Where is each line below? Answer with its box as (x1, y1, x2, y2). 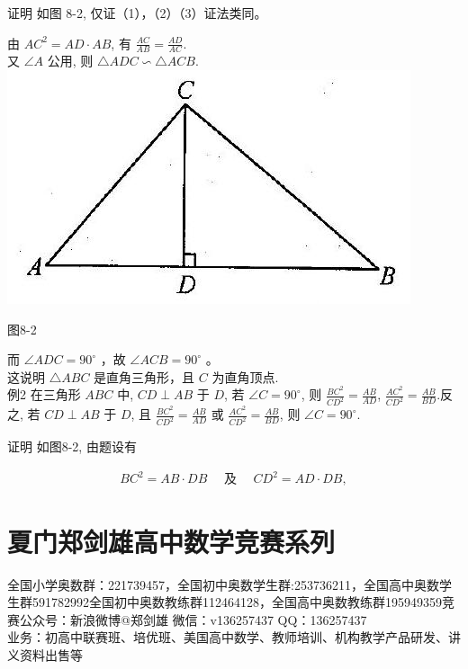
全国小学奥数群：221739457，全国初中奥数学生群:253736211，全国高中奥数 (7, 575, 439, 593)
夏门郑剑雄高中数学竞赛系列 (7, 522, 336, 559)
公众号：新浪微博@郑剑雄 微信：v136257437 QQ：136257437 (19, 610, 367, 629)
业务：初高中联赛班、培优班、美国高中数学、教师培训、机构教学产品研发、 (7, 628, 448, 647)
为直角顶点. (211, 367, 279, 386)
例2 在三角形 (7, 385, 81, 404)
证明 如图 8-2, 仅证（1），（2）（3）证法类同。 (7, 4, 267, 22)
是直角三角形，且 (94, 367, 195, 386)
